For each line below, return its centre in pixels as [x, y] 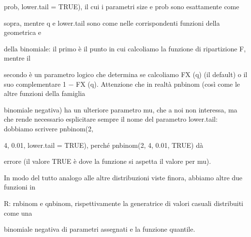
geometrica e [23, 32]
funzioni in [20, 187]
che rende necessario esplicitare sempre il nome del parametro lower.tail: [111, 119]
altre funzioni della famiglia [45, 93]
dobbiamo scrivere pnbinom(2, [49, 128]
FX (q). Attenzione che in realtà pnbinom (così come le [158, 84]
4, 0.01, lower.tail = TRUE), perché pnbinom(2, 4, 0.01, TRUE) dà [103, 145]
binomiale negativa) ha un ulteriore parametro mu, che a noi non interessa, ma [121, 109]
